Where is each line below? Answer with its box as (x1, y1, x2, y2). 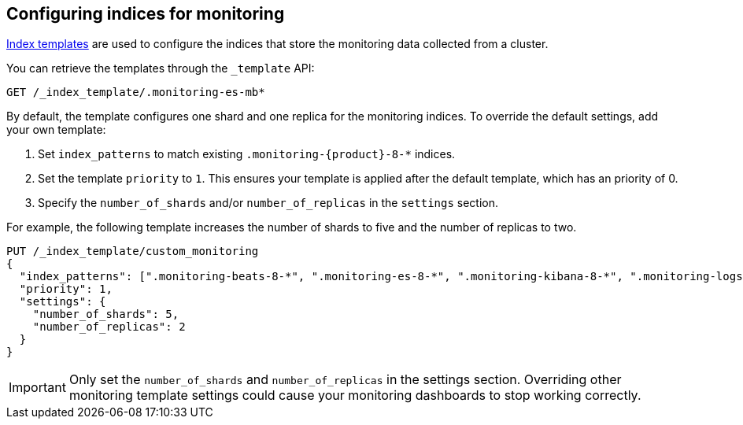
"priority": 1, (19, 283, 113, 296)
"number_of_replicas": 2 (32, 320, 186, 334)
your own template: (6, 123, 106, 137)
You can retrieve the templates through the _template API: (6, 61, 315, 76)
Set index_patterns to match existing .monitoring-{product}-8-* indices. (38, 147, 456, 161)
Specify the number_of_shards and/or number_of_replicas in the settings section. (38, 196, 499, 210)
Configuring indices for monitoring (6, 4, 285, 24)
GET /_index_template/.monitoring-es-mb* (6, 86, 265, 99)
